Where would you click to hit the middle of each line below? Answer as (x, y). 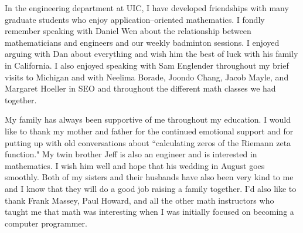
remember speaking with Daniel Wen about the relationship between (128, 31)
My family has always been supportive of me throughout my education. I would (148, 119)
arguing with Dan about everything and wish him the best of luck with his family (151, 54)
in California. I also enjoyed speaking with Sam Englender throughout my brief (147, 65)
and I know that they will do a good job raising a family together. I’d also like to (151, 188)
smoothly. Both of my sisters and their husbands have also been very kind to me (149, 177)
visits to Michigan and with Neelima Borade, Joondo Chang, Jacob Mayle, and (147, 77)
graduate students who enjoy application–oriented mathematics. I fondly (135, 19)
